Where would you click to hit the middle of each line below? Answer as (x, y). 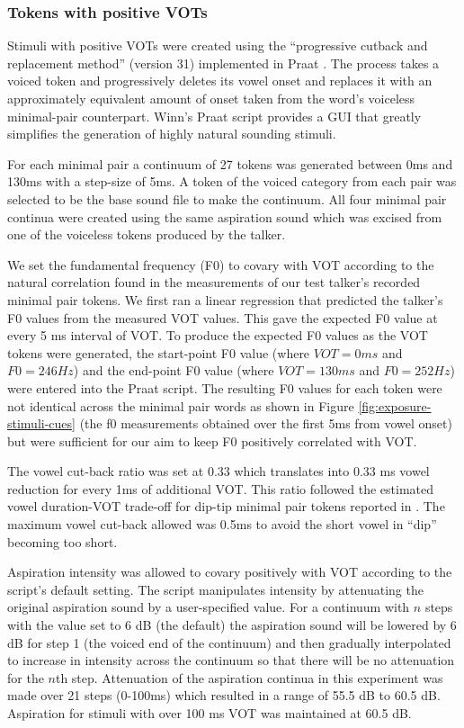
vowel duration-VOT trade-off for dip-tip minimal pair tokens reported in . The (226, 506)
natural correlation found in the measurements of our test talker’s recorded (214, 282)
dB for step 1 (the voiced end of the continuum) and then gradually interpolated (229, 642)
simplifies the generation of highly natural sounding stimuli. (172, 134)
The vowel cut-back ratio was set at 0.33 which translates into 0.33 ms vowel (219, 471)
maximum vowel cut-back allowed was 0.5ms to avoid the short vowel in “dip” (222, 524)
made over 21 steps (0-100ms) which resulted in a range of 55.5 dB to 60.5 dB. (224, 695)
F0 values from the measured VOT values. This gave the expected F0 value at (223, 317)
